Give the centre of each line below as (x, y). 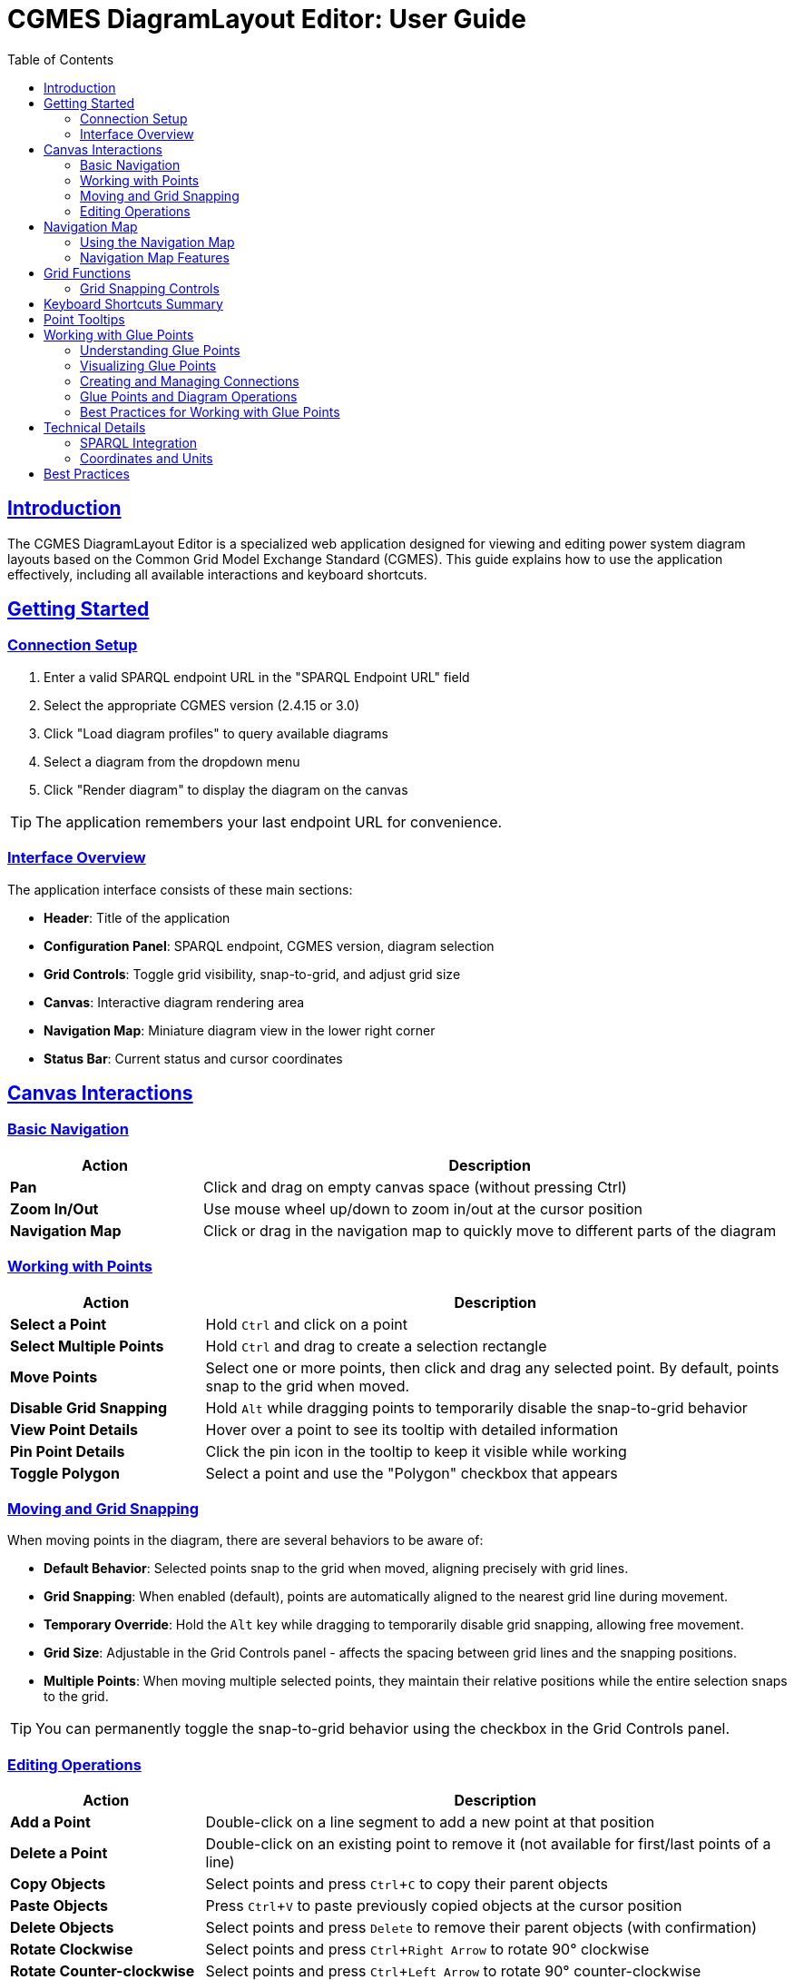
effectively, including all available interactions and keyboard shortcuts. (217, 574)
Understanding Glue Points (160, 350)
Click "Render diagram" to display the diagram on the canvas (226, 789)
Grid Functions (88, 272)
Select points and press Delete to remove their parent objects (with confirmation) (481, 1928)
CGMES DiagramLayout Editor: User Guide (267, 19)
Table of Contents (61, 59)
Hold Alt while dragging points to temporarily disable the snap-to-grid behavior (476, 1407)
